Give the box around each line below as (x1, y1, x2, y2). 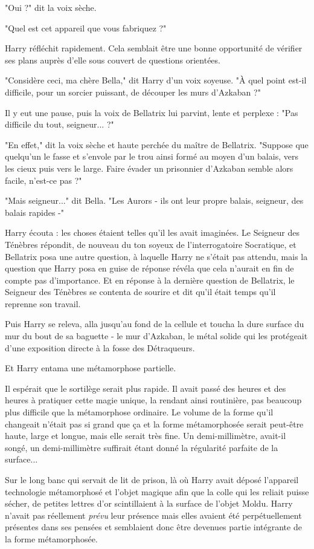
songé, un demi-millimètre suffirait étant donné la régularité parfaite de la (5, 441, 278, 453)
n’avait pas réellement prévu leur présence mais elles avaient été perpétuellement (5, 508, 302, 521)
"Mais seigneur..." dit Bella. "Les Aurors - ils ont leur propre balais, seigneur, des (5, 194, 304, 207)
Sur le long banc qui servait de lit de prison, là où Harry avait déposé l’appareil (5, 473, 299, 486)
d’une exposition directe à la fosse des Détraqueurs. (5, 341, 195, 354)
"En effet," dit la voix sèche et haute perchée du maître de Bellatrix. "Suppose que (5, 138, 309, 151)
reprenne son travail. (5, 297, 81, 310)
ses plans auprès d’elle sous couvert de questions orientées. (5, 53, 220, 66)
